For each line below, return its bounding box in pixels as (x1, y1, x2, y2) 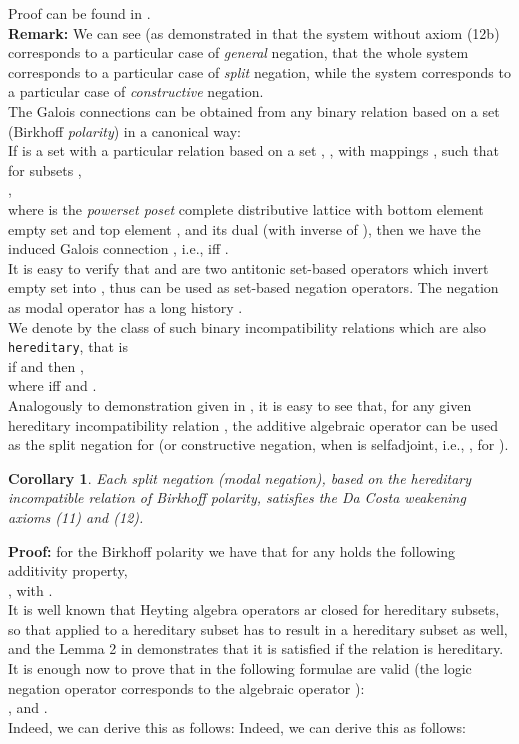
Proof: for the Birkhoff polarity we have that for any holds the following (8, 540, 455, 561)
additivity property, (8, 560, 128, 581)
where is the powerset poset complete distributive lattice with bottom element (8, 198, 484, 219)
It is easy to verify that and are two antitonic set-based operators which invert (8, 257, 489, 278)
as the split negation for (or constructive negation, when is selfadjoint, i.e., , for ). (8, 434, 509, 455)
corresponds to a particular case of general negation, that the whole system (8, 42, 469, 63)
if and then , (8, 355, 84, 376)
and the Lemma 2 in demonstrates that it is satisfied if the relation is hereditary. (8, 638, 504, 659)
